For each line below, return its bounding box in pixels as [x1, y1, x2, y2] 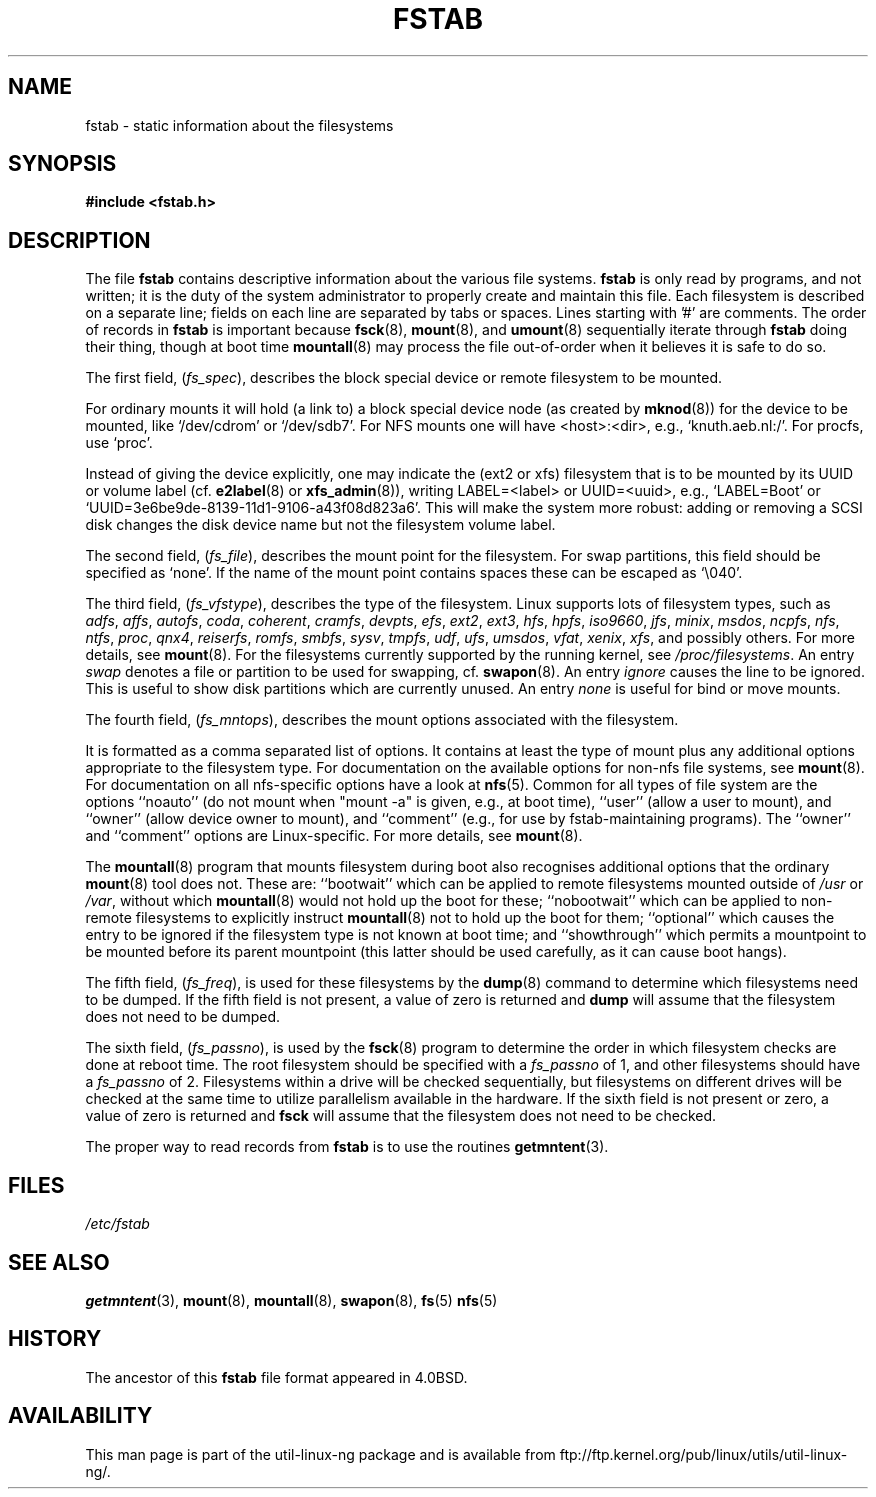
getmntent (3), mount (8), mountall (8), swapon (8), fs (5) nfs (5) [85, 1291, 498, 1309]
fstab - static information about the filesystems [85, 116, 394, 134]
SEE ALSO [8, 1249, 110, 1275]
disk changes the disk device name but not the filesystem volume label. [85, 516, 556, 534]
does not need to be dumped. [85, 1008, 281, 1026]
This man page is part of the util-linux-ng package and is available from [85, 1445, 556, 1463]
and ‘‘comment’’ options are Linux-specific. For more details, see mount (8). [85, 827, 583, 845]
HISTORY [8, 1326, 102, 1352]
